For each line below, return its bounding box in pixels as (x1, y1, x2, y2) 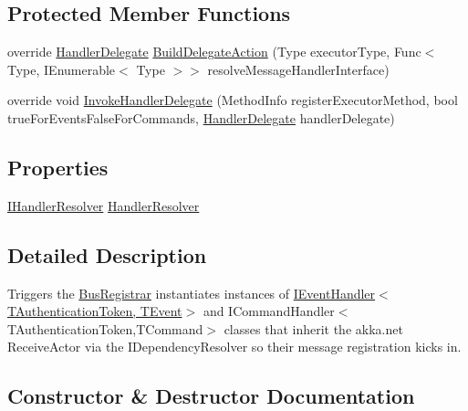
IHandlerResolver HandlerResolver (7, 195, 200, 215)
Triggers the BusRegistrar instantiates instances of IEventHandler (7, 283, 376, 302)
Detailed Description (7, 240, 207, 269)
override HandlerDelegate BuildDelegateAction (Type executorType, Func (7, 42, 421, 61)
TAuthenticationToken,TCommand (7, 319, 203, 338)
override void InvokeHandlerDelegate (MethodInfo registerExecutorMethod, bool (7, 90, 458, 110)
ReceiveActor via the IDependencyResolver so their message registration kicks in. (7, 337, 462, 356)
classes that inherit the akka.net (224, 319, 403, 338)
